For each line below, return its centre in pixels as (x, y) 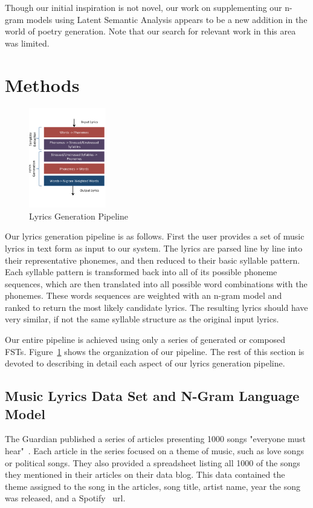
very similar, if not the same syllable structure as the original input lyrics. (142, 319)
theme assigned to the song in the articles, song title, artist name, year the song (153, 486)
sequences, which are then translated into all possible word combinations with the (156, 283)
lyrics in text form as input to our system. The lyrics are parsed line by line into (154, 248)
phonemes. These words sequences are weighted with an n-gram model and (144, 295)
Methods (42, 84)
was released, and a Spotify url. (65, 498)
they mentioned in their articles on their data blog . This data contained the (145, 474)
